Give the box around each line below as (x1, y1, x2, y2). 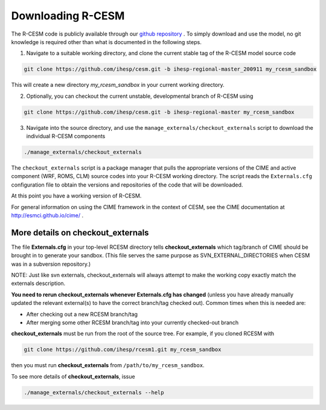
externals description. (11, 280, 66, 287)
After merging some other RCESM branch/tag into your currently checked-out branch (26, 319, 239, 326)
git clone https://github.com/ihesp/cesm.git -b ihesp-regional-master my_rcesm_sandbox (24, 109, 295, 115)
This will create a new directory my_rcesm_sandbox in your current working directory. (11, 82, 225, 89)
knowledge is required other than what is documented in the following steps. (11, 38, 202, 45)
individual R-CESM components (26, 133, 106, 140)
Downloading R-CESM (11, 9, 125, 22)
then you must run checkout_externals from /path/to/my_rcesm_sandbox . (11, 362, 205, 369)
